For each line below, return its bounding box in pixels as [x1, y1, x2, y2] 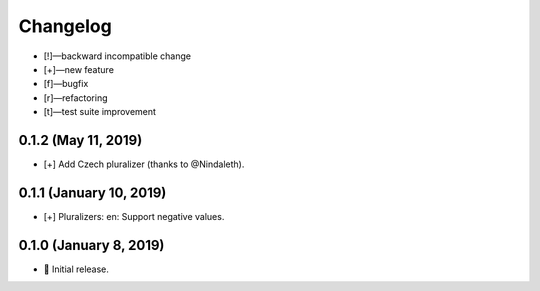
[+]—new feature [43, 63, 115, 75]
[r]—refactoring [43, 91, 108, 104]
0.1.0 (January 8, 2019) [18, 236, 165, 254]
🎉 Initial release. [43, 263, 110, 275]
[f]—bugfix [43, 78, 89, 90]
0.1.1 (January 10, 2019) [18, 184, 167, 201]
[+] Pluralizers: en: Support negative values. [43, 210, 225, 222]
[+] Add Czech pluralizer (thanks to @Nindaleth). [43, 158, 245, 170]
